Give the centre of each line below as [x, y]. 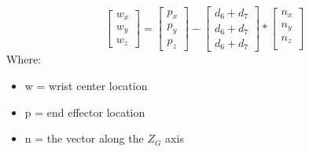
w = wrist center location [86, 86]
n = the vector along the [84, 138]
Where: [24, 59]
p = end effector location [85, 112]
